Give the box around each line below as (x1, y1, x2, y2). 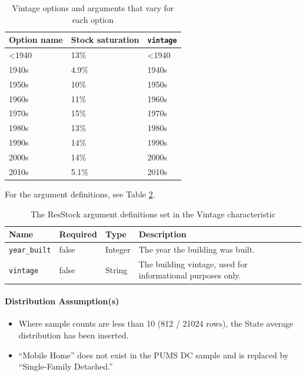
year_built (9, 246, 51, 254)
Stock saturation (71, 33, 139, 46)
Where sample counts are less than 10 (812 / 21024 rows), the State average (18, 317, 294, 330)
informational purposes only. (138, 269, 241, 281)
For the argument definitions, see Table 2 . (5, 187, 155, 200)
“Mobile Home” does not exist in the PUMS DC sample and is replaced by (18, 348, 289, 361)
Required (59, 228, 97, 240)
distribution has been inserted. (18, 328, 129, 341)
